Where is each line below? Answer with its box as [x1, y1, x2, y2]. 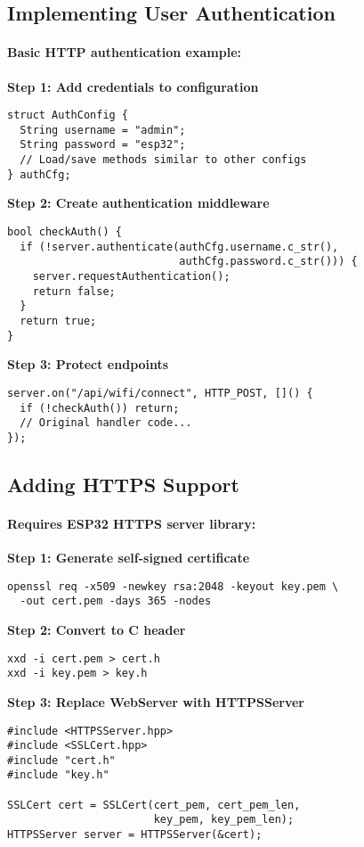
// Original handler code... [20, 416, 192, 430]
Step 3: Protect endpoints [7, 355, 169, 374]
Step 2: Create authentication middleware [7, 193, 270, 212]
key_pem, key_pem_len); [153, 813, 295, 826]
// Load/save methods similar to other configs [20, 153, 307, 167]
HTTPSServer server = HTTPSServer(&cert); [7, 828, 263, 842]
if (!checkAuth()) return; [20, 401, 180, 415]
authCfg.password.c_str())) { [179, 255, 358, 268]
